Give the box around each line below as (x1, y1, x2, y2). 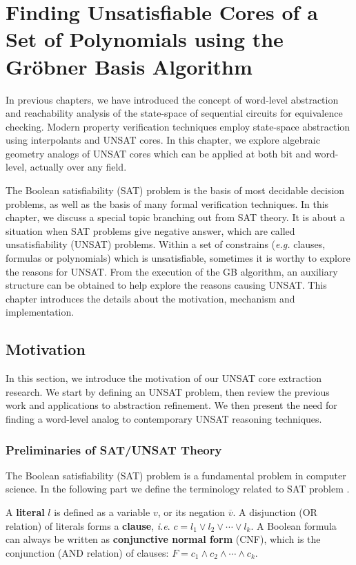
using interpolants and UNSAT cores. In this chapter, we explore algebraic (6, 133, 320, 147)
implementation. (6, 305, 75, 319)
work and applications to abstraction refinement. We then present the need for (6, 398, 337, 412)
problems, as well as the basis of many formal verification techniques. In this (6, 196, 329, 211)
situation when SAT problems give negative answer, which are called (6, 223, 295, 238)
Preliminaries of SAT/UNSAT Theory (6, 441, 222, 458)
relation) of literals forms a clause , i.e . (6, 518, 170, 533)
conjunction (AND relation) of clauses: (6, 545, 169, 559)
